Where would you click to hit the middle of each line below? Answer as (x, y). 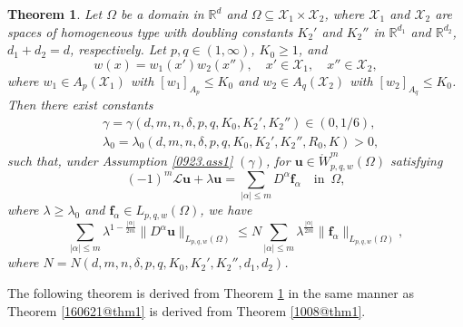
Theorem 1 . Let (55, 14)
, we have (226, 210)
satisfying (417, 161)
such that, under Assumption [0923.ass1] (120, 161)
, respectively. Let (118, 49)
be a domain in (162, 14)
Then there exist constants (80, 104)
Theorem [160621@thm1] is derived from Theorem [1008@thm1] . (187, 310)
